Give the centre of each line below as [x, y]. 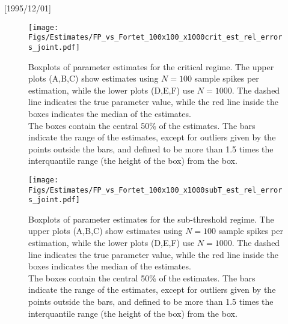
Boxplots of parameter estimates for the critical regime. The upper [151, 66]
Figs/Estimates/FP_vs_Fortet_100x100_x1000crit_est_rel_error [155, 37]
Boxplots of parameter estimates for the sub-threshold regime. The [151, 219]
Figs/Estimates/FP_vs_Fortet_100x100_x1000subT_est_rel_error [155, 190]
